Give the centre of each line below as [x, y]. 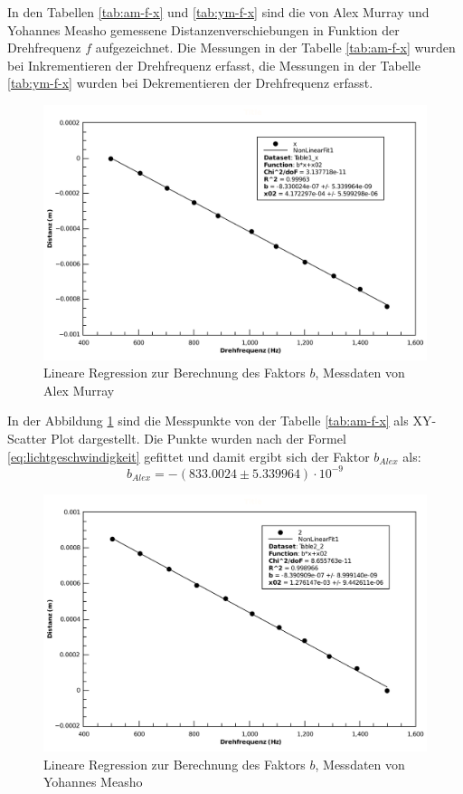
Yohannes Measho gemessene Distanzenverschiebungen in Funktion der [203, 29]
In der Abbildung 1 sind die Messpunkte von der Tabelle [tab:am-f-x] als [208, 421]
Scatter [27, 438]
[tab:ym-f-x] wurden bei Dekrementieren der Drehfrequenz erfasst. [190, 83]
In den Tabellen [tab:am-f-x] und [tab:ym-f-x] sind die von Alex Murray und [218, 12]
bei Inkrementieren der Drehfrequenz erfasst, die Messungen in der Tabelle [214, 65]
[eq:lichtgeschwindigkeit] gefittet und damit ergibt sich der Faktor [189, 456]
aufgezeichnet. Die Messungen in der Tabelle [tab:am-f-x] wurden [275, 48]
